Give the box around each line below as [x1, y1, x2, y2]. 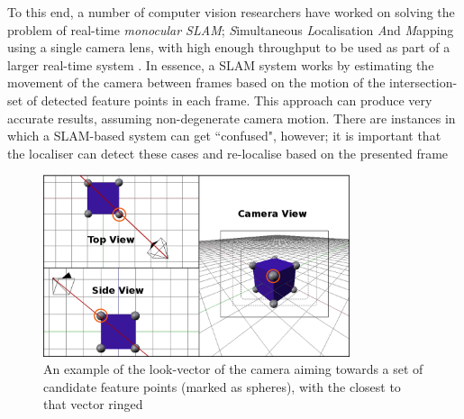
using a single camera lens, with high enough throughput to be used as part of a [7, 38, 450, 57]
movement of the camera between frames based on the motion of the [7, 73, 386, 92]
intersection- [389, 73, 458, 92]
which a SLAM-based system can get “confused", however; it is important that [7, 126, 441, 145]
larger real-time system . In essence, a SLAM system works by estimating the [7, 55, 434, 74]
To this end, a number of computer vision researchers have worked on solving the [7, 3, 455, 21]
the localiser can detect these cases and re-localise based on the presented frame [7, 143, 449, 162]
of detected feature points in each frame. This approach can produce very [26, 90, 432, 109]
